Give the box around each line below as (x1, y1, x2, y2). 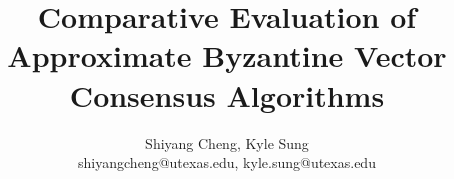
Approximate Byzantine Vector (7, 35, 447, 76)
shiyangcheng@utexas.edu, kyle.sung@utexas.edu (78, 152, 376, 173)
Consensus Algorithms (69, 74, 385, 115)
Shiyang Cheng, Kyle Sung (145, 132, 309, 153)
